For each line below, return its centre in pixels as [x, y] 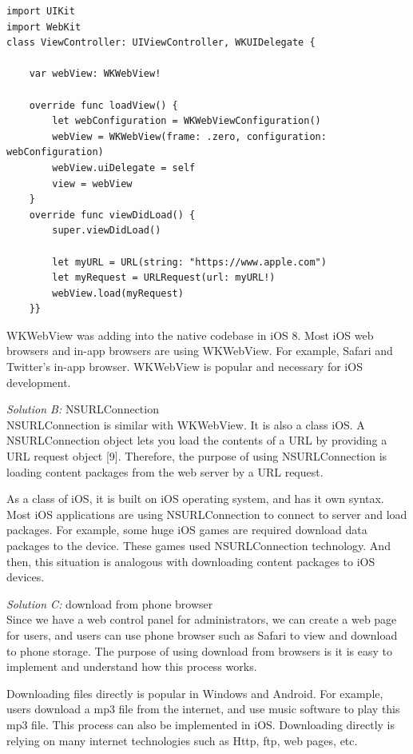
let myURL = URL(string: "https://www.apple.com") [189, 262]
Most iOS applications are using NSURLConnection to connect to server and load [207, 514]
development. [39, 382]
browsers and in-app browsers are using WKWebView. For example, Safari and [200, 351]
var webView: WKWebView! [95, 74]
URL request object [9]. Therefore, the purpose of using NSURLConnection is [197, 456]
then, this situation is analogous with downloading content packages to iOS [191, 561]
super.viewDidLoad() [107, 231]
